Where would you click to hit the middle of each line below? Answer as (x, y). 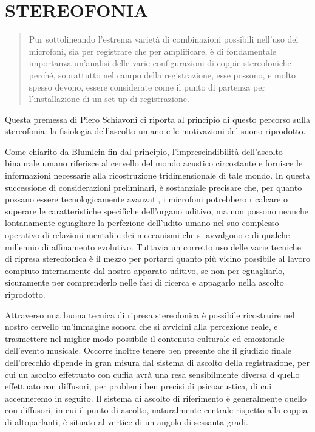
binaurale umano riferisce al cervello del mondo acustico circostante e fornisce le (154, 163)
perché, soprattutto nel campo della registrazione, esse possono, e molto (162, 74)
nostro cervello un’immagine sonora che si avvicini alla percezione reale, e (141, 327)
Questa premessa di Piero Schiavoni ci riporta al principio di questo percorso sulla (158, 119)
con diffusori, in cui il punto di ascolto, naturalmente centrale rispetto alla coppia (156, 410)
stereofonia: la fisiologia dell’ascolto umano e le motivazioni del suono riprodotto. (155, 131)
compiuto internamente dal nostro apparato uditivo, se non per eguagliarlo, (145, 270)
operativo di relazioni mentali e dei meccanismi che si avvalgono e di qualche (147, 235)
